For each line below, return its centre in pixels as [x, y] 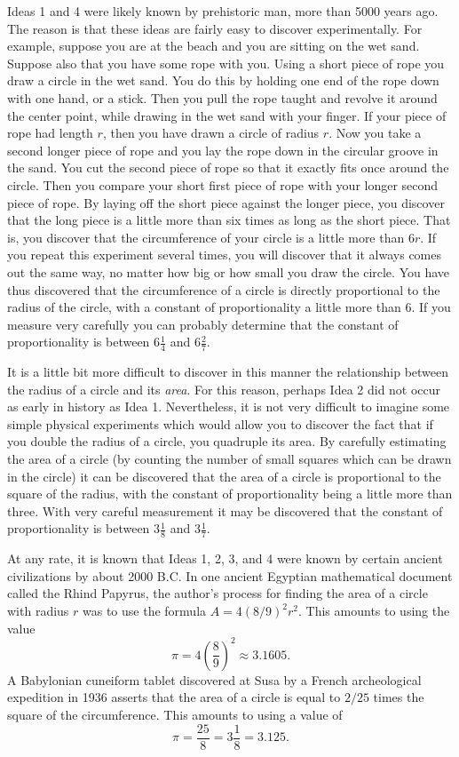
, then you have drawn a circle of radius [211, 133]
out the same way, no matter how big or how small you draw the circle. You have [229, 271]
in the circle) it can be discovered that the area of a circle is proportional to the [224, 476]
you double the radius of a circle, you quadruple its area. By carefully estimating [227, 441]
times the [399, 697]
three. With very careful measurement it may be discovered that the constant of [225, 510]
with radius [38, 611]
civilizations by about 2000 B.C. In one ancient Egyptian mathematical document [230, 575]
